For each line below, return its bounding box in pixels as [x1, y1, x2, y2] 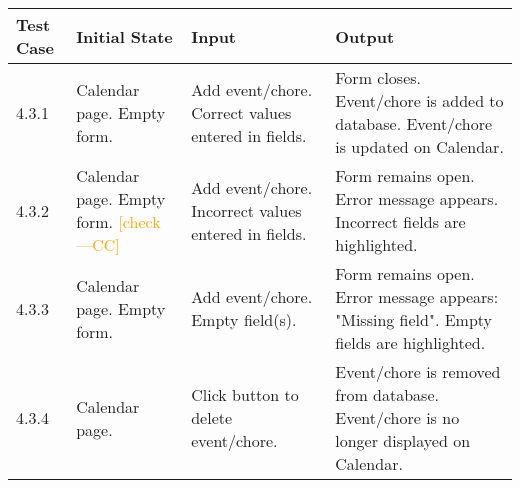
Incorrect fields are [335, 210, 466, 233]
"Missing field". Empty [335, 308, 493, 331]
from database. [335, 383, 439, 406]
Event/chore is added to [335, 89, 504, 112]
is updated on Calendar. [335, 135, 504, 158]
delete [191, 406, 233, 429]
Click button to [191, 383, 299, 406]
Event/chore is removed [335, 360, 501, 383]
